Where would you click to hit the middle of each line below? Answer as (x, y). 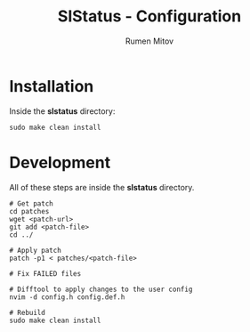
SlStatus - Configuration (149, 16)
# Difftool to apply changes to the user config (101, 289)
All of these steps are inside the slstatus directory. (102, 187)
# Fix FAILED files (45, 273)
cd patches (29, 211)
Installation (52, 86)
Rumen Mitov (149, 41)
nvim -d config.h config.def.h (67, 297)
